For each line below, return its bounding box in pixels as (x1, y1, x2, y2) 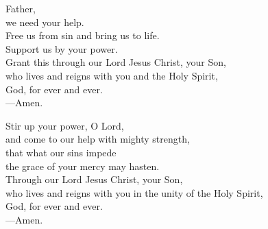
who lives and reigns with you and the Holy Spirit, (5, 68, 218, 82)
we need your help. (5, 14, 84, 29)
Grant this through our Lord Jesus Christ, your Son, (5, 55, 226, 69)
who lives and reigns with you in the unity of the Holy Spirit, (5, 185, 263, 200)
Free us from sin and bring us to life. (5, 28, 160, 43)
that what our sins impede (5, 145, 117, 159)
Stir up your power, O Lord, (5, 118, 124, 132)
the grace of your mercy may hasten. (5, 158, 160, 173)
